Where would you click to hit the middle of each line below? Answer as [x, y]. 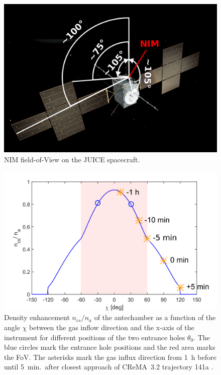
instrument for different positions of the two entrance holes [95, 337]
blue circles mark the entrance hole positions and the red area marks [110, 347]
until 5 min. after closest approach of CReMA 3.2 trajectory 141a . [109, 367]
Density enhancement [37, 317]
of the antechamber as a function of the [155, 317]
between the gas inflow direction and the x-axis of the [112, 327]
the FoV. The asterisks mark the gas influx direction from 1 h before [110, 357]
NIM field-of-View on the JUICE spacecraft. [72, 159]
